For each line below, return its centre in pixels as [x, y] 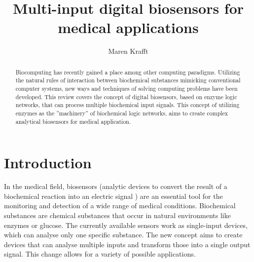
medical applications [128, 27]
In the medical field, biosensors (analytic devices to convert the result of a [116, 186]
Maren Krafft [128, 51]
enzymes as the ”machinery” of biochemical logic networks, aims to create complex [122, 113]
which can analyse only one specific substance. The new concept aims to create [123, 235]
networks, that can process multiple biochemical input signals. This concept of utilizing [127, 105]
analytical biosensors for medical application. [73, 121]
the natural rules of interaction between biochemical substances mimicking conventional [128, 80]
